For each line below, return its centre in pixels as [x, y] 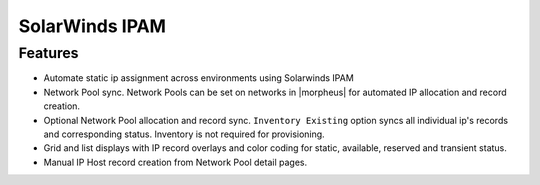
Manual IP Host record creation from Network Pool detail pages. [175, 162]
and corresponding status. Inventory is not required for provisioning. [184, 134]
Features [48, 53]
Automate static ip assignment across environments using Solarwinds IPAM [198, 78]
